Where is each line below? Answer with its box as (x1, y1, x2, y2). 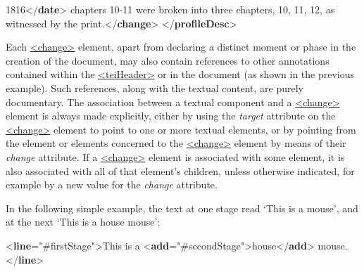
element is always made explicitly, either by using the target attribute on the (6, 108, 336, 123)
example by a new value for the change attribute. (6, 177, 218, 192)
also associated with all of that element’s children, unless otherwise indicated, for (6, 163, 355, 178)
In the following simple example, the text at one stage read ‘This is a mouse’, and (6, 200, 358, 215)
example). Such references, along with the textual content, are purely (6, 80, 303, 95)
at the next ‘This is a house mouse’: (6, 214, 161, 229)
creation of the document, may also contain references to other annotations (6, 53, 330, 67)
